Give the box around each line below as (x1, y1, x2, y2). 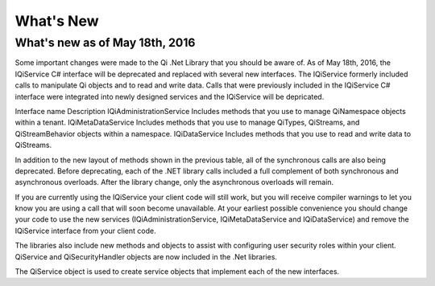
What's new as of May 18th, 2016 (14, 35, 196, 50)
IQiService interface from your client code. (14, 226, 156, 235)
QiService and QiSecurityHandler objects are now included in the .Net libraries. (14, 251, 278, 261)
